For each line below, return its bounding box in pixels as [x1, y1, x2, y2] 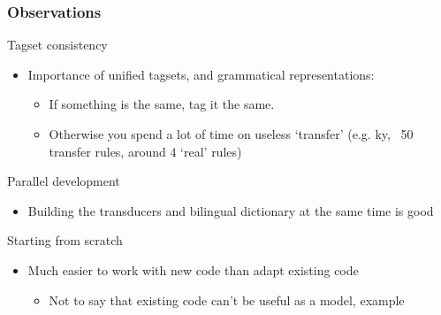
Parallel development [7, 172, 120, 190]
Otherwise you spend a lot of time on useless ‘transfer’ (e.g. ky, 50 [49, 125, 414, 142]
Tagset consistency [7, 35, 108, 54]
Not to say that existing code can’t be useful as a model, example [49, 290, 405, 309]
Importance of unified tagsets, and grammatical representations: [27, 65, 375, 83]
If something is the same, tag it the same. [49, 95, 275, 113]
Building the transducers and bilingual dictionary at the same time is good [27, 201, 434, 219]
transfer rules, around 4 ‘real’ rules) [49, 142, 242, 160]
